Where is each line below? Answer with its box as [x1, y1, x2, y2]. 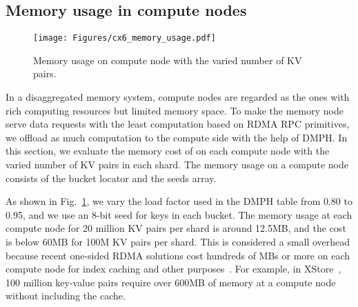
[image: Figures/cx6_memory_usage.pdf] [33, 33, 216, 43]
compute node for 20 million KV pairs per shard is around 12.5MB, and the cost [6, 221, 346, 235]
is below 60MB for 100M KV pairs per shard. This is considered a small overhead [6, 234, 350, 248]
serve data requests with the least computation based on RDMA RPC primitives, [6, 117, 350, 131]
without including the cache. [6, 288, 126, 303]
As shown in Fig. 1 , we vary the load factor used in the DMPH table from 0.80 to [6, 194, 352, 208]
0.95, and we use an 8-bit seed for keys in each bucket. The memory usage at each [6, 207, 352, 221]
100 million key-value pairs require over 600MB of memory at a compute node [6, 275, 336, 289]
